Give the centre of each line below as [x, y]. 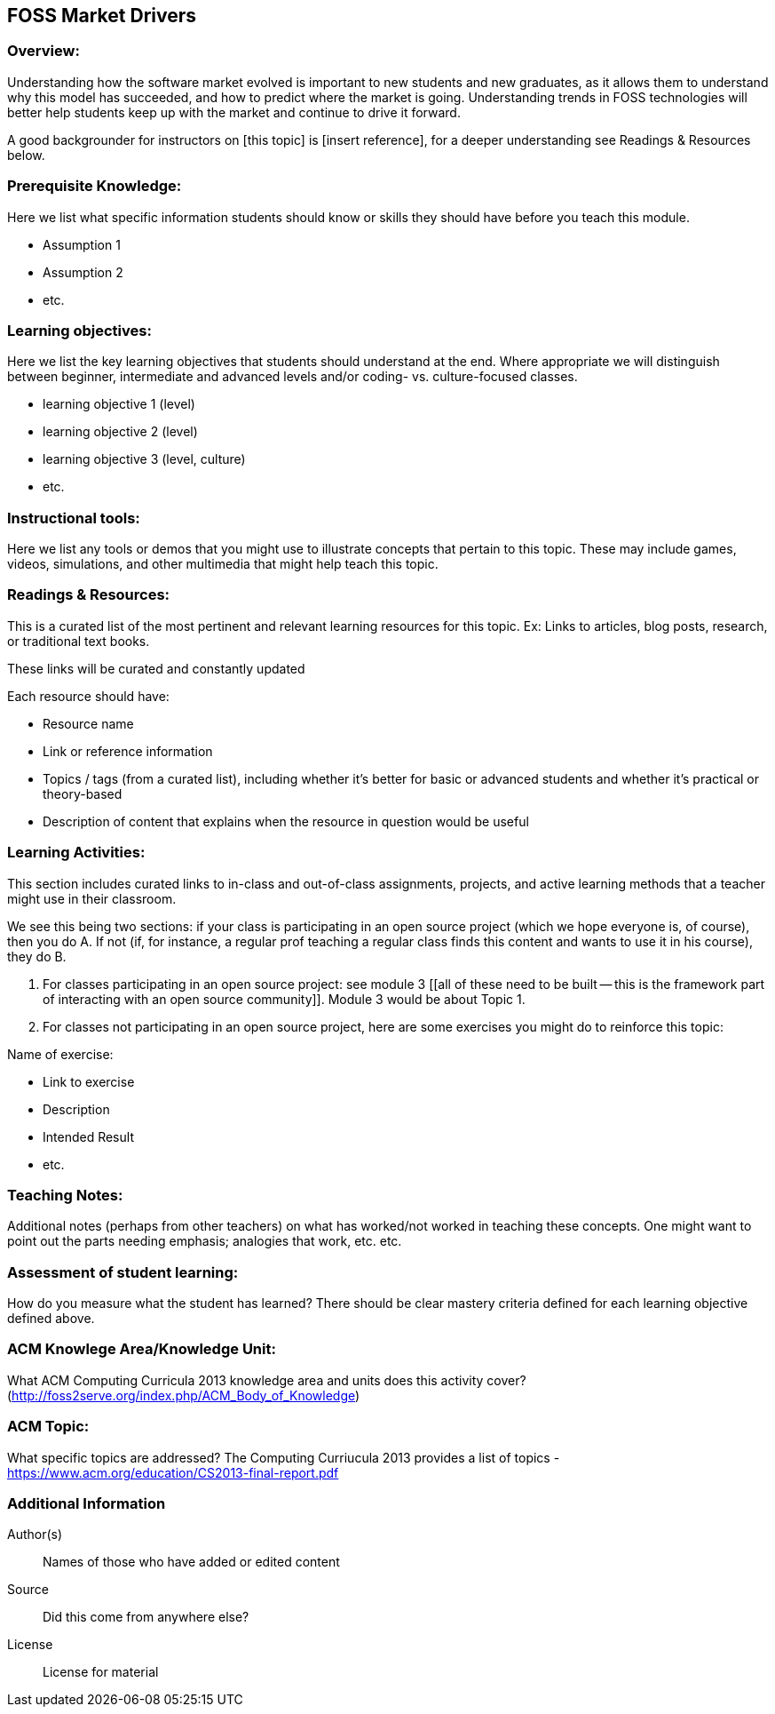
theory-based [83, 793]
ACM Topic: [48, 1427]
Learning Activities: [76, 853]
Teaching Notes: [65, 1195]
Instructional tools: [74, 518]
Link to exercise [89, 1081]
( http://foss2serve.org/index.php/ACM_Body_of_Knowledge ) [184, 1395]
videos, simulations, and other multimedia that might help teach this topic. [223, 564]
